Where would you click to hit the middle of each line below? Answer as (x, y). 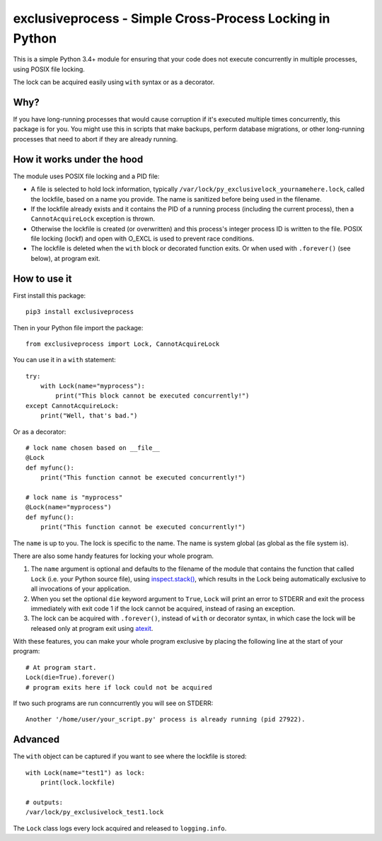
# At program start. (61, 667)
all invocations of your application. (81, 589)
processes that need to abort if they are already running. (95, 139)
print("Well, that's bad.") (89, 416)
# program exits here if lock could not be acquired (119, 687)
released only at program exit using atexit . (92, 628)
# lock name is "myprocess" (74, 498)
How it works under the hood (78, 159)
